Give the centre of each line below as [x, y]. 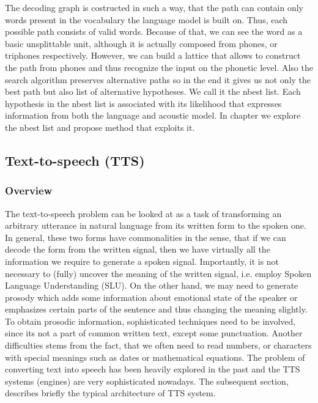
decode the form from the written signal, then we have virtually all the [138, 249]
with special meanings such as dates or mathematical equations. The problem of [155, 357]
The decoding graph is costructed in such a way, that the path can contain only [154, 7]
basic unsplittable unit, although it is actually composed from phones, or [141, 43]
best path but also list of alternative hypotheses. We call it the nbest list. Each [153, 91]
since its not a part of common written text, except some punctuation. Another [154, 333]
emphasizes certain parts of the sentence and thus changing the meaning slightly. [156, 309]
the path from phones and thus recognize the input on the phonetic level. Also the [159, 67]
